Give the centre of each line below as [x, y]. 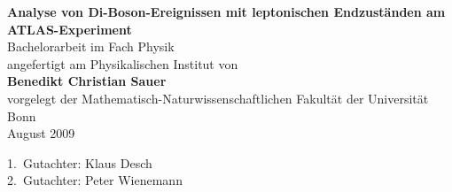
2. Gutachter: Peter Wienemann [95, 180]
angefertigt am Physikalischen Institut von [123, 63]
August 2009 [41, 133]
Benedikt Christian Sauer [87, 81]
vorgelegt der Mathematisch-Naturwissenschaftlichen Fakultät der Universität [218, 98]
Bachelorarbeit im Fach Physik [91, 46]
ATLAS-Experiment [70, 29]
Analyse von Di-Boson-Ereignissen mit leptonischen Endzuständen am [226, 12]
